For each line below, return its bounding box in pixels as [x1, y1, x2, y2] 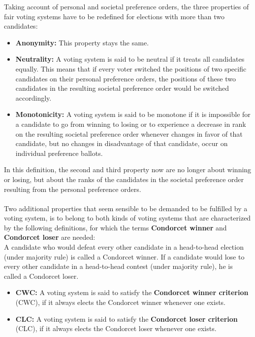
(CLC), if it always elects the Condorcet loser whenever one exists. [15, 323, 217, 334]
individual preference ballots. [15, 148, 103, 158]
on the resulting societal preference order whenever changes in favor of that [15, 128, 243, 139]
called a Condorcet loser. [4, 270, 79, 281]
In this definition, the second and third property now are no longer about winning [4, 164, 252, 175]
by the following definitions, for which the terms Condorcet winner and [4, 222, 227, 232]
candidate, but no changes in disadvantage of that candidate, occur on [15, 138, 228, 149]
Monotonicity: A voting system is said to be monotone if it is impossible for [15, 109, 251, 119]
